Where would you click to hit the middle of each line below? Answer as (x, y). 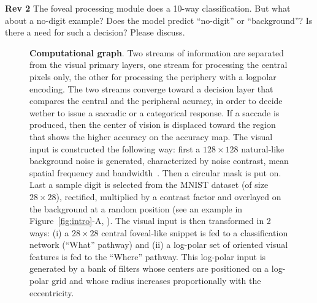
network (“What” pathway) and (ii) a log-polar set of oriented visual (159, 245)
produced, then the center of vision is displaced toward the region (153, 125)
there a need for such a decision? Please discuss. (95, 32)
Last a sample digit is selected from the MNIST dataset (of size (149, 185)
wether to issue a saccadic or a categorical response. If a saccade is (155, 112)
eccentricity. (52, 292)
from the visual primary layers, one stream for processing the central (158, 65)
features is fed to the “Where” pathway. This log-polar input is (148, 256)
